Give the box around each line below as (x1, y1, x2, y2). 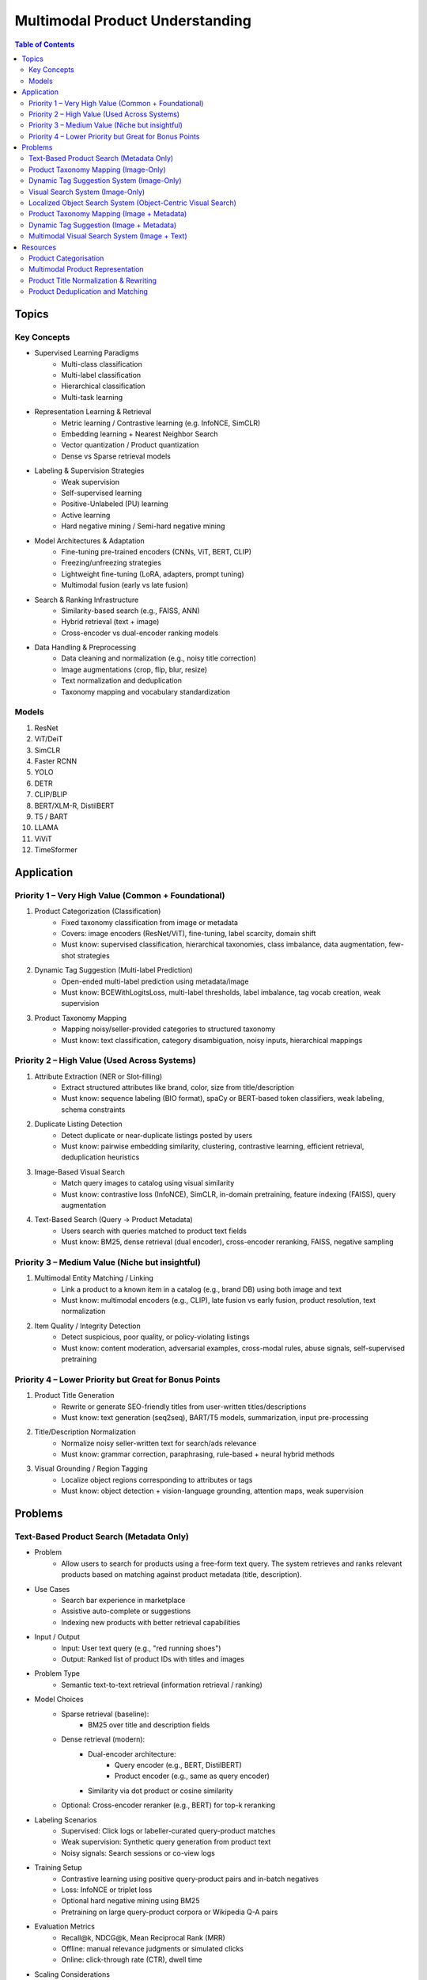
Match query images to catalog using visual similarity (61, 1178, 235, 1188)
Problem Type (34, 1669, 81, 1678)
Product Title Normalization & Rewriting (28, 276, 157, 285)
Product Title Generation (34, 1391, 115, 1400)
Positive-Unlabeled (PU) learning (61, 499, 169, 508)
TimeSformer (34, 845, 78, 855)
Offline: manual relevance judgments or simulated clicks (61, 1944, 244, 1953)
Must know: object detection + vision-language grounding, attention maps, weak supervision (61, 1486, 364, 1496)
